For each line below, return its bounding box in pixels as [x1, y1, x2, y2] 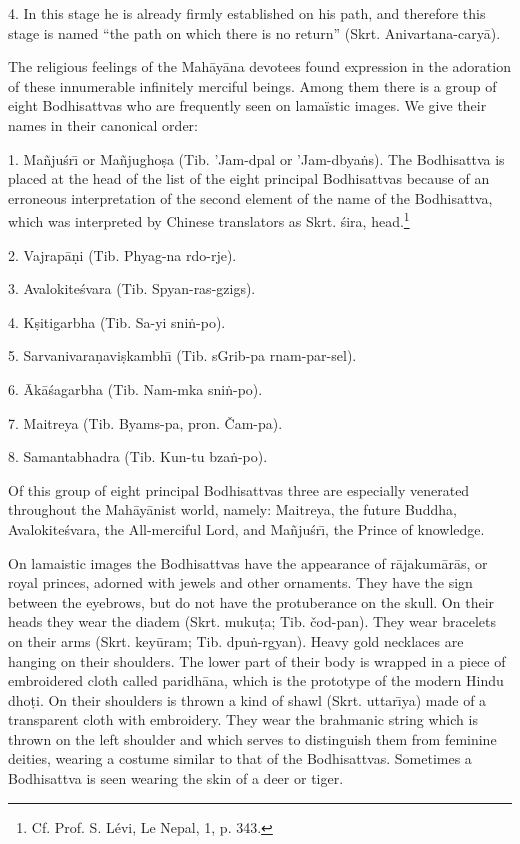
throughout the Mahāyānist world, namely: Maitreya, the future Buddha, [8, 499, 457, 520]
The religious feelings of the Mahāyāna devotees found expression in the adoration [8, 56, 511, 77]
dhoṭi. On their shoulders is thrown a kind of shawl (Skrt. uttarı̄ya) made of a [8, 689, 487, 710]
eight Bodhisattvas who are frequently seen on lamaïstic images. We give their [8, 95, 487, 116]
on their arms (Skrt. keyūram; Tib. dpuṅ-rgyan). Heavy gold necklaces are [8, 630, 464, 651]
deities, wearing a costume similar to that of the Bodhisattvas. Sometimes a [8, 748, 472, 769]
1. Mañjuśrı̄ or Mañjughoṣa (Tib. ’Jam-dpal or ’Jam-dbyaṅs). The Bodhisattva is [8, 148, 505, 169]
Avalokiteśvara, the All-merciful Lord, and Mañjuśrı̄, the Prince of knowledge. [8, 518, 485, 539]
